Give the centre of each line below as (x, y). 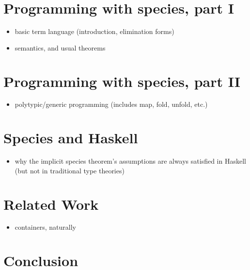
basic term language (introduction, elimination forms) (94, 31)
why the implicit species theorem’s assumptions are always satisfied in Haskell (130, 161)
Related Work (51, 204)
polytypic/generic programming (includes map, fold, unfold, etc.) (111, 104)
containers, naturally (45, 227)
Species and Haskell (71, 138)
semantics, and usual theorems (60, 47)
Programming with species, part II (122, 81)
